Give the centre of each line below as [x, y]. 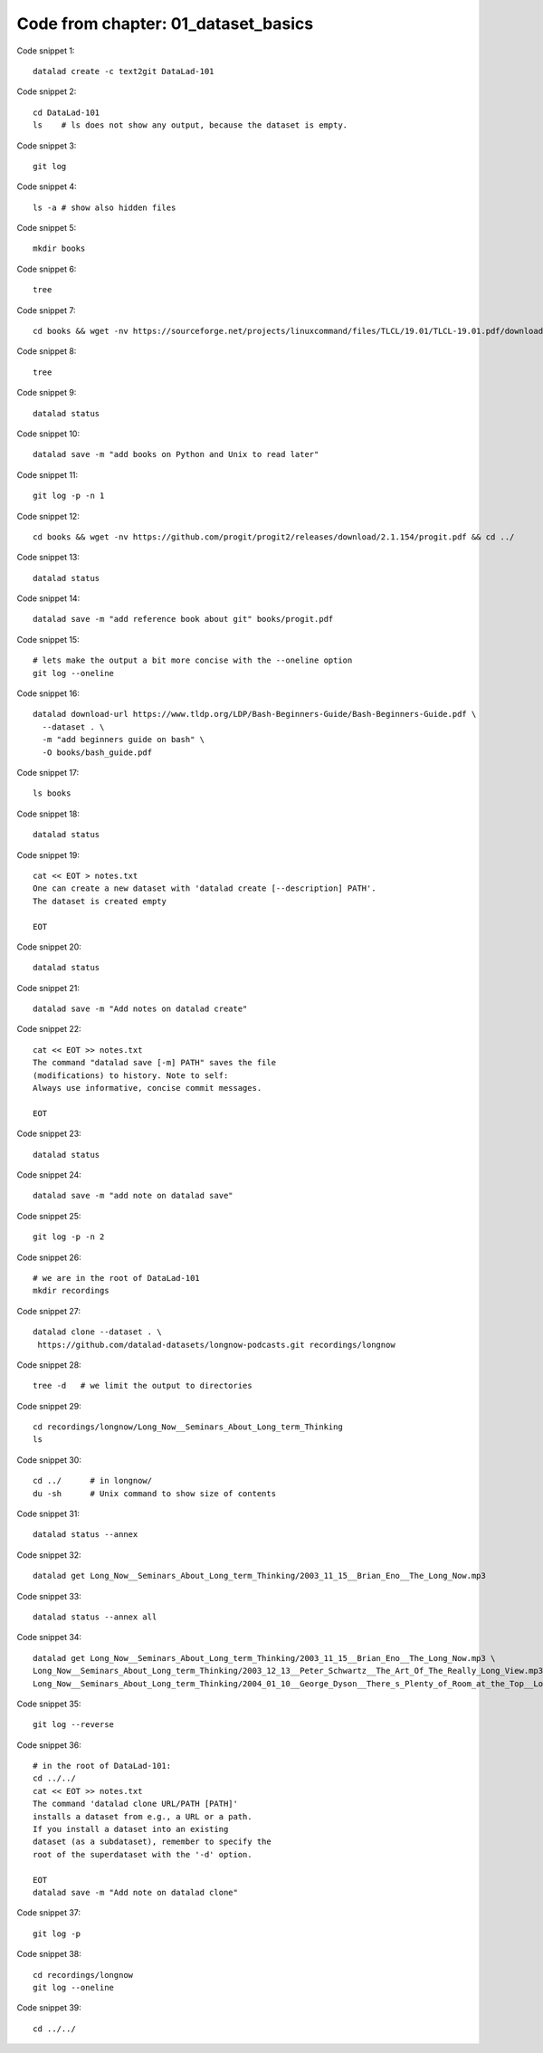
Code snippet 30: [49, 1460]
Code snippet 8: [47, 351]
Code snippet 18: [48, 814]
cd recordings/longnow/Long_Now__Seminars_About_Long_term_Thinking [188, 1427]
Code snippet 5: [47, 228]
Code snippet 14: [48, 598]
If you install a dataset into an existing [131, 1829]
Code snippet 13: [48, 558]
